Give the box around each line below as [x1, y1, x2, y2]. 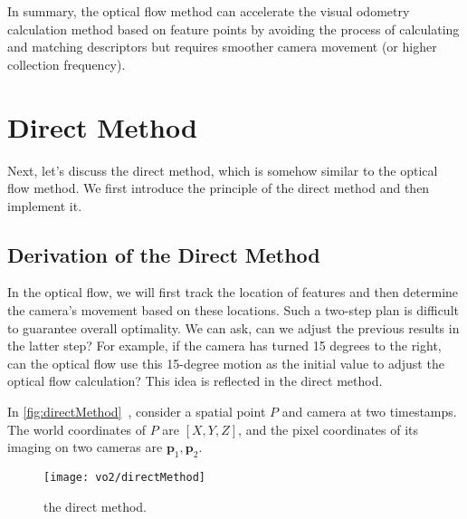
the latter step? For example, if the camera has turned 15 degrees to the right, [7, 336, 442, 355]
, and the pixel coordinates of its [238, 419, 419, 438]
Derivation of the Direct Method [7, 240, 320, 268]
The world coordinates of [7, 419, 146, 438]
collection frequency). [7, 54, 126, 73]
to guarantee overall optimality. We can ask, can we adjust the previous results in [7, 318, 460, 337]
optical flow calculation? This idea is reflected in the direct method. [7, 371, 383, 390]
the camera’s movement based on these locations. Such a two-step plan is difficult [7, 301, 459, 320]
